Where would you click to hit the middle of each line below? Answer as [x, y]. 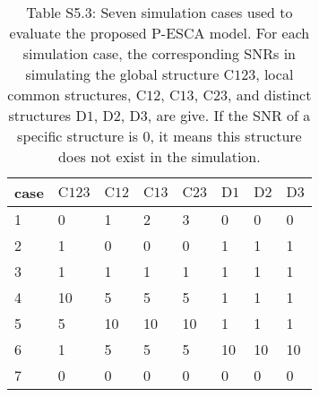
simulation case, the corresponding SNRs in [159, 53]
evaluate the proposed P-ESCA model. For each [159, 33]
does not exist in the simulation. [159, 156]
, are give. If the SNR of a [229, 115]
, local [275, 74]
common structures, [69, 95]
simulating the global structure [122, 74]
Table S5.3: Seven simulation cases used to [159, 12]
